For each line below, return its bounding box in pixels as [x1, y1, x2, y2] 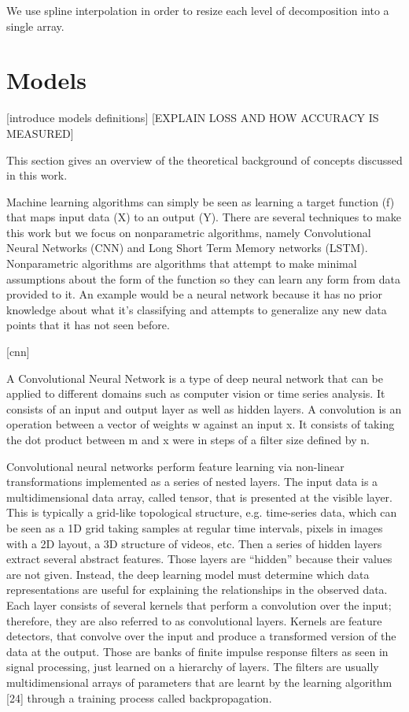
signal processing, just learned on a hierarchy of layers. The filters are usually [6, 658, 379, 675]
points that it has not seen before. [6, 317, 170, 333]
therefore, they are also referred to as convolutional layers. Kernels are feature [6, 612, 382, 629]
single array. [6, 17, 64, 34]
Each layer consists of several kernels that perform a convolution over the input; [6, 596, 392, 613]
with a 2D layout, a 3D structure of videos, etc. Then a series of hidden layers [6, 535, 382, 551]
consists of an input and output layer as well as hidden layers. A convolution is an [6, 400, 402, 417]
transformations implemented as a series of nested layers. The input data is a [6, 473, 378, 490]
